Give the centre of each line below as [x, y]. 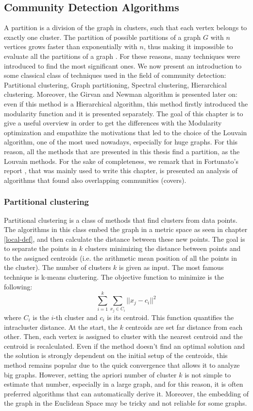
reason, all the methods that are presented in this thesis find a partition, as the [122, 151]
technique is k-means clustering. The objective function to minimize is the [114, 277]
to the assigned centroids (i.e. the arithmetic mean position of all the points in [120, 258]
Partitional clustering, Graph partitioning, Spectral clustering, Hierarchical [115, 84]
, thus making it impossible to [188, 46]
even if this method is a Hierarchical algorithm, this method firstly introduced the [126, 103]
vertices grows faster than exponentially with [71, 46]
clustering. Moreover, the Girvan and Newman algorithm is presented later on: [121, 94]
